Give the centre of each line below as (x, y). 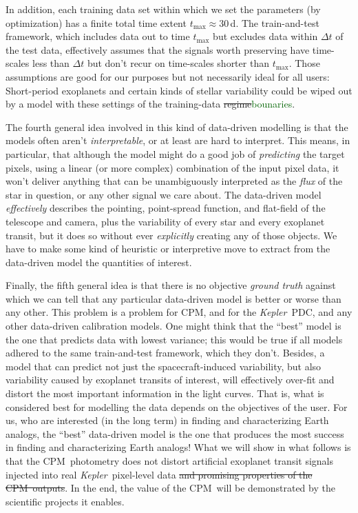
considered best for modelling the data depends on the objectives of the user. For (177, 406)
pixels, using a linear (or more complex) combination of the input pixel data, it (172, 167)
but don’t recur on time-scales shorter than (178, 63)
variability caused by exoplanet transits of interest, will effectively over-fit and (170, 380)
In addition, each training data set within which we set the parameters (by (163, 9)
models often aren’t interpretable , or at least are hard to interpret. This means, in (178, 140)
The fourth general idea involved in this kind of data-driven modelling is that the (177, 127)
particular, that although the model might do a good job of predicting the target (175, 153)
